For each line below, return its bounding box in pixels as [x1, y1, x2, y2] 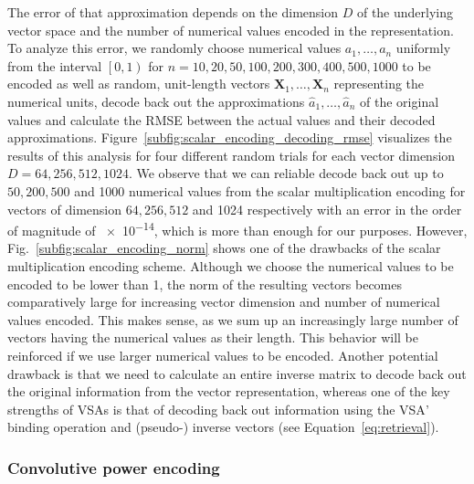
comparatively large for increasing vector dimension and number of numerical [7, 292, 440, 311]
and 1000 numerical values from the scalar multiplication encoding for [74, 181, 466, 200]
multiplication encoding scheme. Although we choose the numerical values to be [7, 256, 454, 275]
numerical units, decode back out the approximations [7, 91, 305, 110]
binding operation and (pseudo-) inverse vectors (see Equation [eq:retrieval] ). [7, 417, 439, 437]
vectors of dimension [7, 199, 122, 218]
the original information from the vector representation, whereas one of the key [7, 382, 450, 401]
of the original [360, 91, 439, 110]
